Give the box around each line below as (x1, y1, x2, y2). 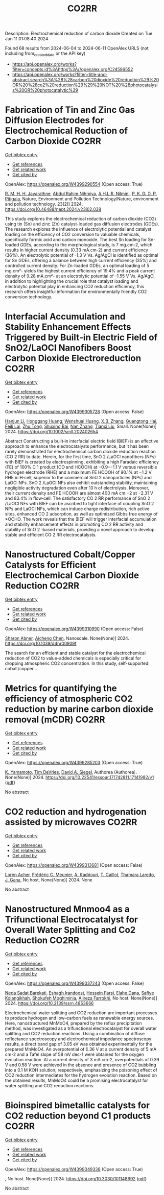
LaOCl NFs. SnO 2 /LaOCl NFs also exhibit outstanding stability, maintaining (5, 480, 158, 486)
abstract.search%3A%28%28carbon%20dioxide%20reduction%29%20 (12, 76, 159, 82)
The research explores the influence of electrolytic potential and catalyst (5, 226, 152, 232)
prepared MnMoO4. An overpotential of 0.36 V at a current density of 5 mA (5, 1046, 157, 1052)
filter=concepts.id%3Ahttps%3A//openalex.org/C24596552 (12, 66, 133, 72)
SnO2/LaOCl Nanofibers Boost (5, 342, 132, 353)
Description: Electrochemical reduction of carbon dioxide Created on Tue (5, 30, 153, 37)
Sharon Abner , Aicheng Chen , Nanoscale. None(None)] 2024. (5, 635, 130, 641)
